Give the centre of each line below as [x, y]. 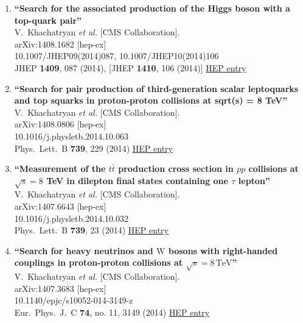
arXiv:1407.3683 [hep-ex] [60, 288]
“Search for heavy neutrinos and [84, 250]
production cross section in [176, 169]
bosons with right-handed [223, 250]
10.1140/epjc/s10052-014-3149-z [74, 300]
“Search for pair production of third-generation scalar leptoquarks [156, 88]
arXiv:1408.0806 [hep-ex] [60, 124]
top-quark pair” [48, 20]
